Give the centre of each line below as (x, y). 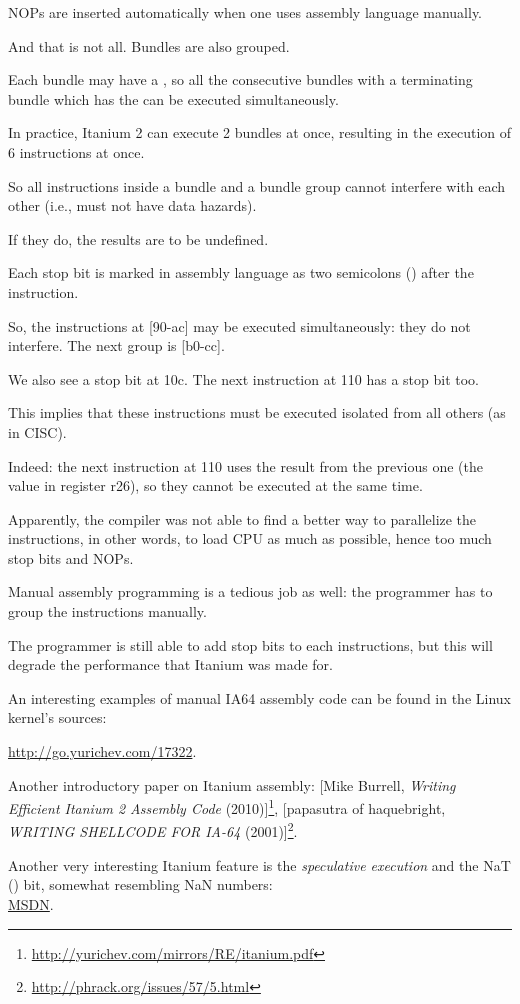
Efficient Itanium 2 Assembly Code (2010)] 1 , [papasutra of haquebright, (227, 806)
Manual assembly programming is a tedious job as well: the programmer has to (250, 591)
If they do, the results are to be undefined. (138, 238)
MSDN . (31, 903)
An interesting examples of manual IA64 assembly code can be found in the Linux (259, 697)
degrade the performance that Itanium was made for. (170, 664)
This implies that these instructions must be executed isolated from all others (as (257, 412)
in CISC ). (37, 431)
